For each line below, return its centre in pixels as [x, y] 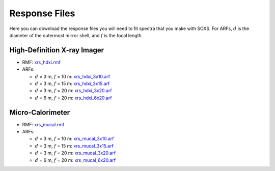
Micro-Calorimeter [40, 112]
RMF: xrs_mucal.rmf [43, 124]
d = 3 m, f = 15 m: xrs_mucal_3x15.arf [74, 146]
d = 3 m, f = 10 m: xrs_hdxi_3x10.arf [73, 76]
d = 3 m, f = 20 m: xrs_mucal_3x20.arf [75, 153]
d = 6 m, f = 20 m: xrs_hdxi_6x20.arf [73, 98]
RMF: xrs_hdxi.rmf [41, 62]
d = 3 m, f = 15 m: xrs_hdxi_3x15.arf [72, 83]
